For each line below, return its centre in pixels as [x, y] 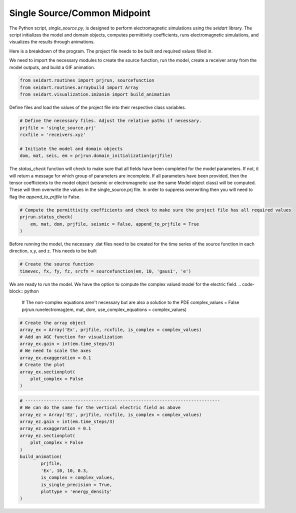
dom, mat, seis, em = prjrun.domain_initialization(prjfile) [96, 156]
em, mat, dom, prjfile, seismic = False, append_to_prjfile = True [115, 224]
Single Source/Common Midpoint [80, 13]
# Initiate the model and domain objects [71, 148]
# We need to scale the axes [55, 351]
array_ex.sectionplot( [47, 372]
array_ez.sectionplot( [47, 435]
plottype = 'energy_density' [76, 491]
